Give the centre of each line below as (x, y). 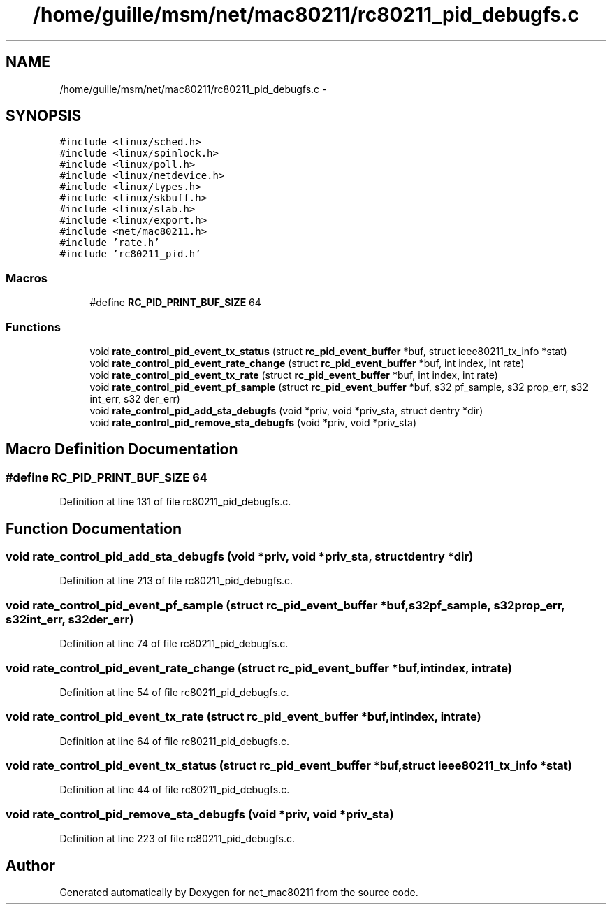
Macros (27, 278)
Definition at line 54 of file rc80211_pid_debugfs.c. (174, 692)
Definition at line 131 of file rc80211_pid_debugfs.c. (175, 502)
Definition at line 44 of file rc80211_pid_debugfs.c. (175, 790)
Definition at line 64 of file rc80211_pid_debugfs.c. (174, 741)
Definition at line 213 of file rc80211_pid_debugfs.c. (176, 581)
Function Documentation (94, 528)
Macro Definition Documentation (122, 449)
